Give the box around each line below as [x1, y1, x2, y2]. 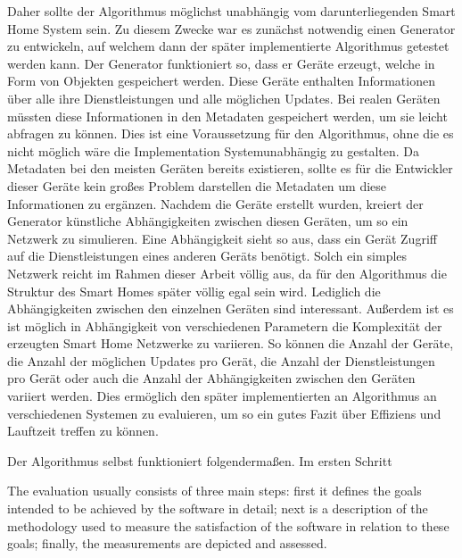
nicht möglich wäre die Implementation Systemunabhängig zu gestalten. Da [7, 141, 419, 160]
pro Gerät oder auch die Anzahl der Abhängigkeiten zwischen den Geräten [7, 369, 416, 387]
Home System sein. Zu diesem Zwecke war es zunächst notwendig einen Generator [7, 19, 456, 37]
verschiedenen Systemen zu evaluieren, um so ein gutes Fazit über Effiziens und [7, 404, 441, 422]
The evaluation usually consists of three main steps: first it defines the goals [7, 481, 422, 500]
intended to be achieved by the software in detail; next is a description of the [7, 499, 428, 518]
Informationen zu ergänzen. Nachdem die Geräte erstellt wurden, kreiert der [7, 194, 424, 212]
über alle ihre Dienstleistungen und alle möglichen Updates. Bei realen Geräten [7, 88, 441, 107]
